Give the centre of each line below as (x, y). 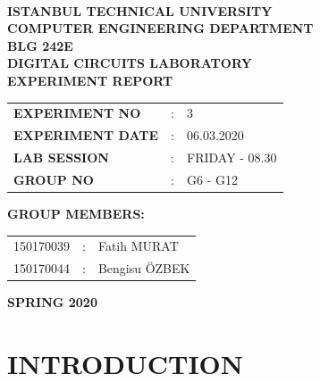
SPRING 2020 (52, 302)
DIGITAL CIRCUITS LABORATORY (130, 63)
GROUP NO (54, 179)
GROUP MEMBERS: (76, 213)
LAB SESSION (61, 157)
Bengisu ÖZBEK (144, 268)
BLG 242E (40, 45)
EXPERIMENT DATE (86, 135)
